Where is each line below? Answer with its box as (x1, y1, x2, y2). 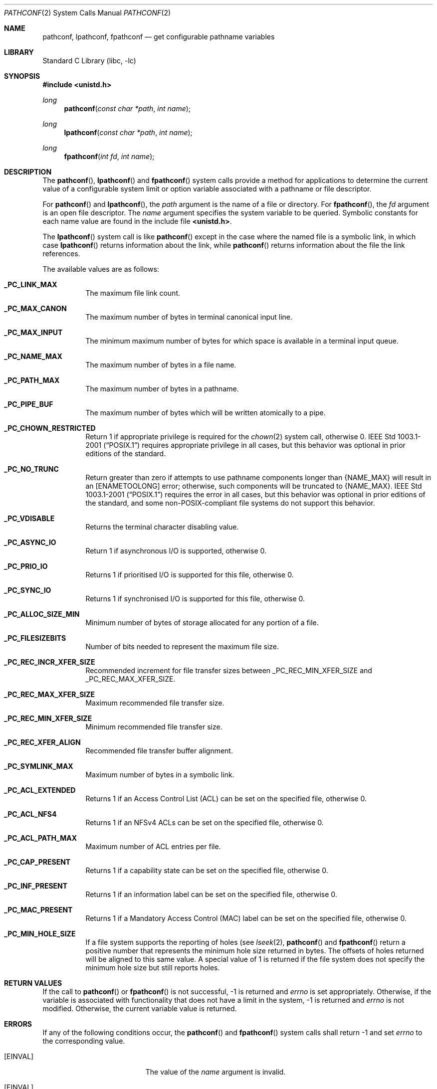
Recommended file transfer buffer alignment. (85, 746, 233, 755)
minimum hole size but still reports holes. (85, 963, 220, 972)
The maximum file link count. (85, 289, 180, 297)
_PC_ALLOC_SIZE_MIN (4, 610, 80, 618)
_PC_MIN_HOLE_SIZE (4, 929, 76, 938)
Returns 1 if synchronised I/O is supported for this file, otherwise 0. (85, 594, 305, 603)
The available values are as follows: (42, 265, 159, 273)
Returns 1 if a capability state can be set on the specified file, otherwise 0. (85, 866, 328, 875)
